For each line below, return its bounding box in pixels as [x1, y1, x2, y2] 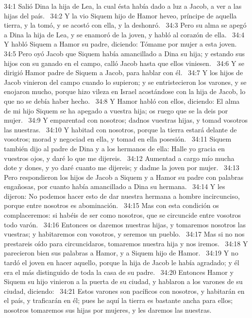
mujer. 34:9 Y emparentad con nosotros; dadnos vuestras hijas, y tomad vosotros [4, 115, 248, 125]
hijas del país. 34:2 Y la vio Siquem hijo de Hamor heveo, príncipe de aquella [4, 10, 237, 20]
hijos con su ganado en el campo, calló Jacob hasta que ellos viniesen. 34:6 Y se [4, 58, 244, 68]
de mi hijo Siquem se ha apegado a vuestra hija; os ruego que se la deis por [4, 105, 228, 115]
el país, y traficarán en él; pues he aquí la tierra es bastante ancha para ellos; [4, 295, 233, 305]
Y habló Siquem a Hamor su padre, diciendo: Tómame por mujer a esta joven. [4, 39, 237, 49]
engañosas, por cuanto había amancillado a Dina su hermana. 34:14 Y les [4, 181, 225, 191]
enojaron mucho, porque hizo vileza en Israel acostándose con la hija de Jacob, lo [4, 86, 246, 96]
